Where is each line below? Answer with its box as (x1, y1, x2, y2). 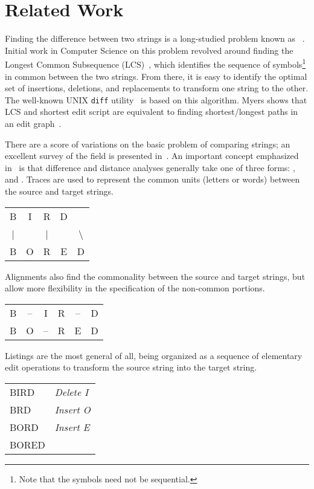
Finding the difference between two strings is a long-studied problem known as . (5, 32, 305, 45)
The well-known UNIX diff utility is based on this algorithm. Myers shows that (5, 93, 307, 106)
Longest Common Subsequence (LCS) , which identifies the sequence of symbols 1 (5, 56, 306, 70)
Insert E (54, 419, 90, 434)
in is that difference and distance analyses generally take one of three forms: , (5, 161, 295, 173)
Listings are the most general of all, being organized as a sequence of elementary (5, 349, 303, 361)
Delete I (54, 384, 89, 399)
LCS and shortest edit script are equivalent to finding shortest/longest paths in (5, 105, 298, 118)
